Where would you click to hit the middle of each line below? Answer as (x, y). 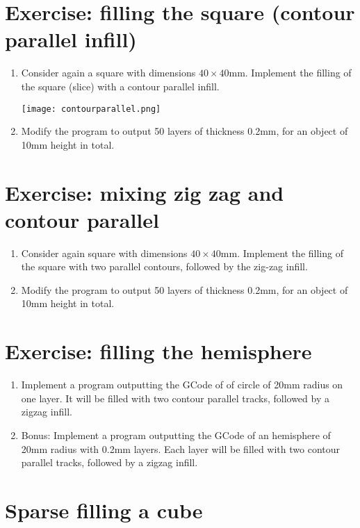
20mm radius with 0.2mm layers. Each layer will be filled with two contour (181, 448)
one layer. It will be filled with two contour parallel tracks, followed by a (175, 398)
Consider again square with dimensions (104, 253)
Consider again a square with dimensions (108, 73)
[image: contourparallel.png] (91, 109)
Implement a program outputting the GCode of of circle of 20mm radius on (182, 385)
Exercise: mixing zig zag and (145, 192)
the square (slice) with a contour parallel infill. (120, 86)
